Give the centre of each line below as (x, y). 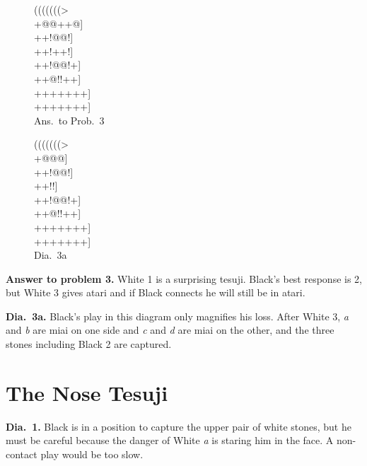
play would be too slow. (92, 454)
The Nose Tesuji (87, 392)
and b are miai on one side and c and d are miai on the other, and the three (170, 330)
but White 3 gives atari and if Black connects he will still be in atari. (156, 292)
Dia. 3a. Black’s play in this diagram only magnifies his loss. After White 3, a (177, 316)
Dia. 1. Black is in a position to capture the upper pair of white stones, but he (179, 426)
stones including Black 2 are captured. (89, 344)
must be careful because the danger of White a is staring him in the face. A (170, 440)
